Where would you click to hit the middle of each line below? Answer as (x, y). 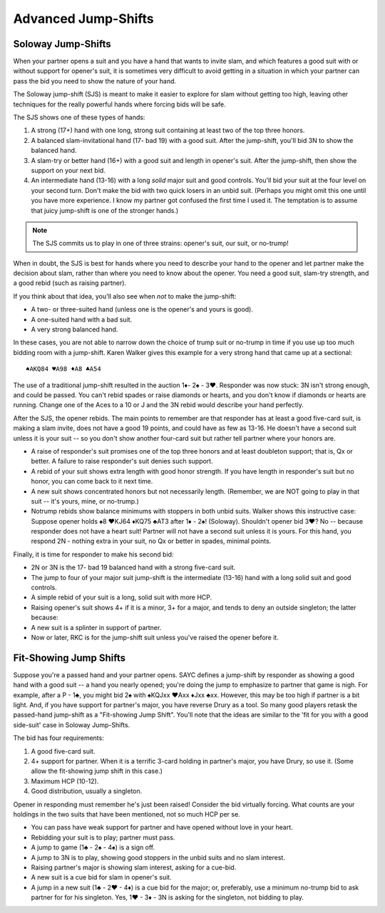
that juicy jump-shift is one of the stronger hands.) (105, 210)
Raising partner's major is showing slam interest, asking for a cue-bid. (134, 867)
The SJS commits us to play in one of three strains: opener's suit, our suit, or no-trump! (160, 244)
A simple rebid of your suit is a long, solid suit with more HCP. (122, 597)
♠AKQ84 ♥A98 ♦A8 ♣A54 (63, 369)
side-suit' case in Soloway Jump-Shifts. (72, 724)
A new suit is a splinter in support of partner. (96, 627)
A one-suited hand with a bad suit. (82, 319)
